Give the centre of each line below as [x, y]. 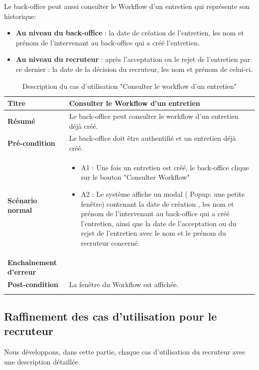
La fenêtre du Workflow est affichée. [124, 284]
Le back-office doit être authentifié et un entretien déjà [152, 138]
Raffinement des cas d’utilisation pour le [111, 316]
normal [20, 210]
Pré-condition [31, 143]
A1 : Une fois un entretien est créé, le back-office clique [165, 167]
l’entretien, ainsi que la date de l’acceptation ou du [159, 223]
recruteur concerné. [110, 243]
